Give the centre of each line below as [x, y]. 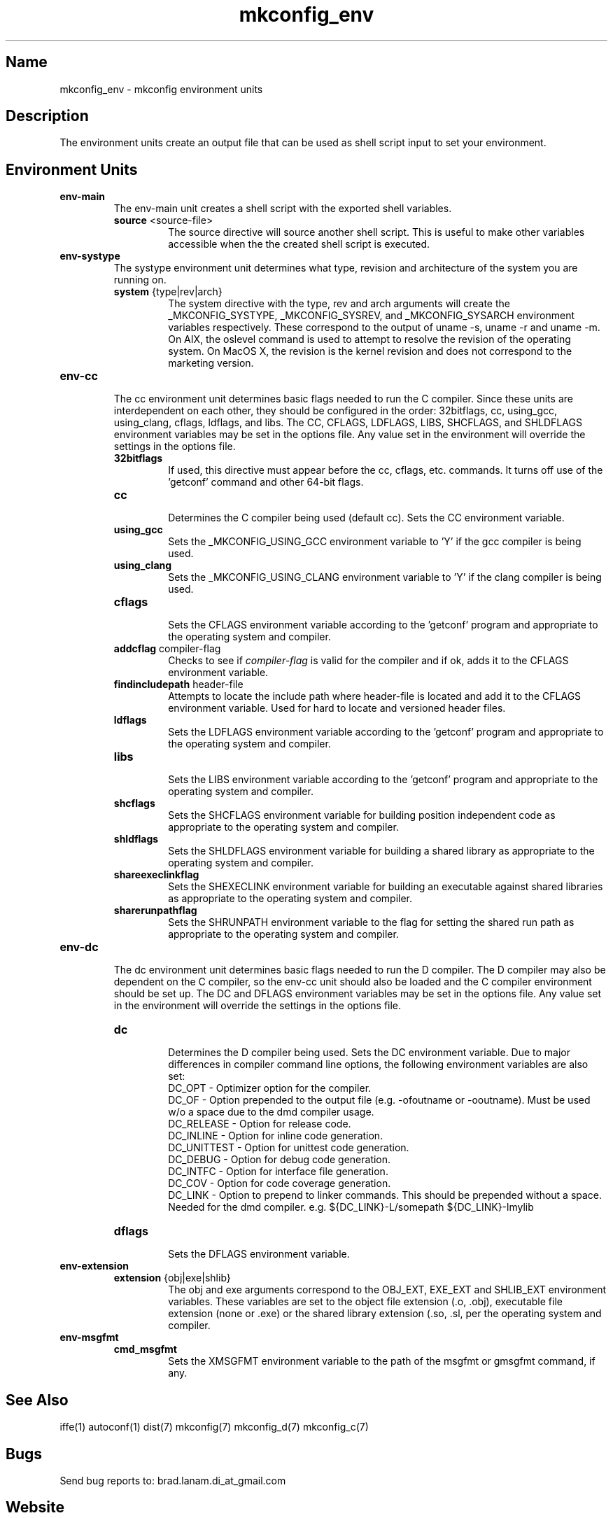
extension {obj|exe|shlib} [172, 1278]
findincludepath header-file [178, 684]
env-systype [90, 256]
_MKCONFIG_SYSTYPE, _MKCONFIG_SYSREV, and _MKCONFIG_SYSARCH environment [372, 316]
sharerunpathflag [155, 911]
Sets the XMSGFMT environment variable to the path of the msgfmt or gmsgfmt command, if [382, 1361]
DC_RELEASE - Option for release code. [260, 1124]
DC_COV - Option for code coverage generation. [280, 1183]
